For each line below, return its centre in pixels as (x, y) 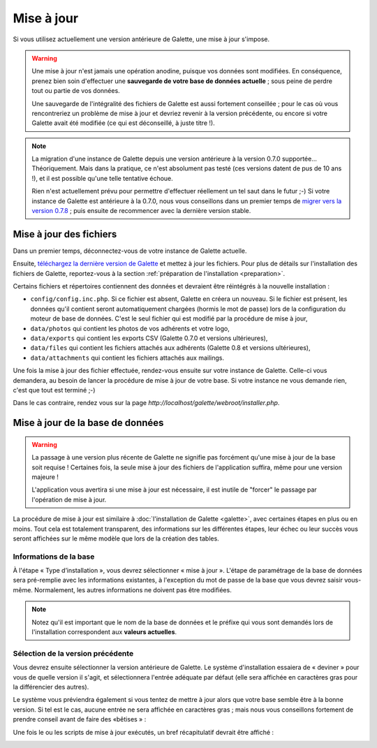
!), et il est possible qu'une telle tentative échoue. (103, 178)
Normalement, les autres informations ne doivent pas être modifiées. (133, 589)
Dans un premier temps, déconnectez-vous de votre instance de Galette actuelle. (130, 251)
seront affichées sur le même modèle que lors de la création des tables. (116, 538)
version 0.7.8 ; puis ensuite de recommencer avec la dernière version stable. (141, 211)
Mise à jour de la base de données (88, 423)
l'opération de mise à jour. (69, 499)
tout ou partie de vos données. (76, 91)
